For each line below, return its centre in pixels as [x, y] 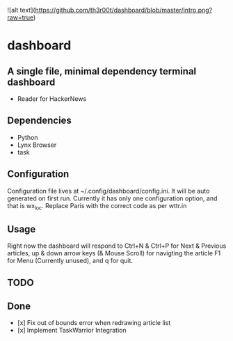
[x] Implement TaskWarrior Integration [72, 331]
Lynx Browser [37, 145]
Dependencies [39, 121]
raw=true [20, 17]
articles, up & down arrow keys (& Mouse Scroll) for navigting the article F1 [114, 253]
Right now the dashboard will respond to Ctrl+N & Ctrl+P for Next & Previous [117, 246]
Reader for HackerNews [52, 99]
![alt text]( [22, 10]
